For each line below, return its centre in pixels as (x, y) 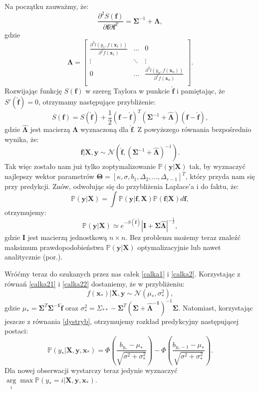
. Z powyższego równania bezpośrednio (192, 129)
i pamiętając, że (201, 90)
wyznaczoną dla (105, 129)
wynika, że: (22, 139)
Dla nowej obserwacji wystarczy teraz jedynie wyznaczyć (91, 370)
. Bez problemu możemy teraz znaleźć (183, 237)
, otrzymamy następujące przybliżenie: (97, 101)
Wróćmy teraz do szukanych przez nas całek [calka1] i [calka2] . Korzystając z (123, 273)
